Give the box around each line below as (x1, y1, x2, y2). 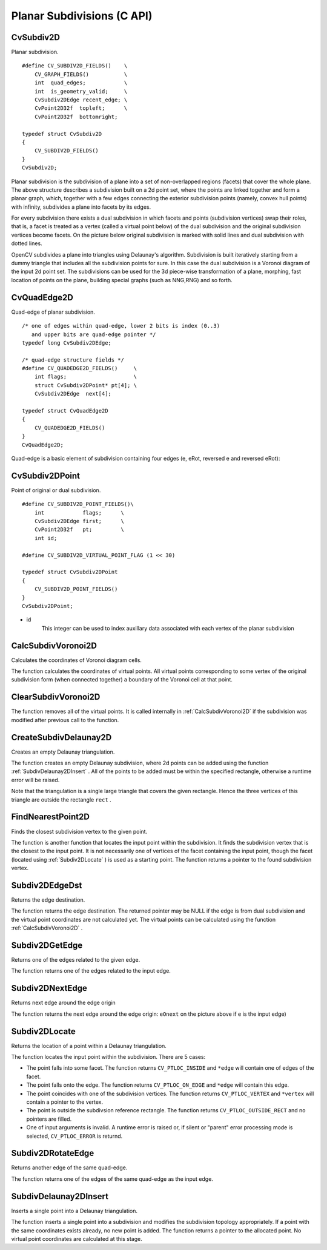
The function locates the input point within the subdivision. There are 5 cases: (11, 1053, 206, 1061)
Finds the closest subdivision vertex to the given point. (11, 828, 148, 835)
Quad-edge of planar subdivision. (11, 308, 95, 316)
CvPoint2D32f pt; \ (34, 526, 124, 533)
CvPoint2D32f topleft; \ (34, 105, 128, 112)
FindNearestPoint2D (11, 812, 90, 822)
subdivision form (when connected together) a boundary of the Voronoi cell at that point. (11, 676, 233, 683)
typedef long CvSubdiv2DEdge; (22, 339, 112, 346)
